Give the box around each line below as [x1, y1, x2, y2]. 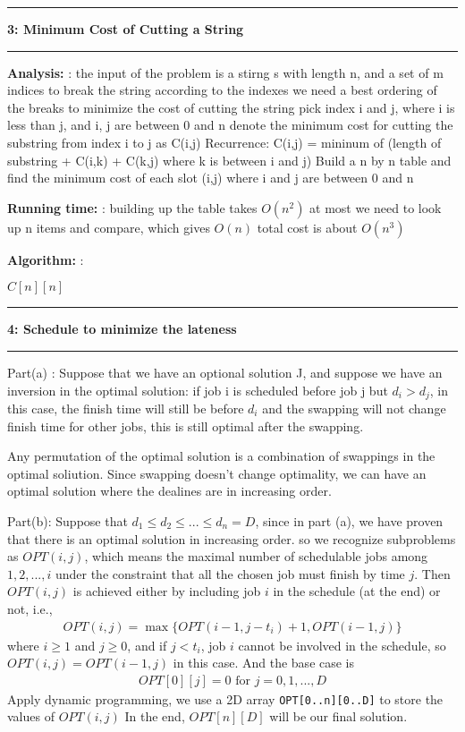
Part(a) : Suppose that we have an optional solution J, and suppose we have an [7, 362, 443, 381]
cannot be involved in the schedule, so [238, 635, 446, 654]
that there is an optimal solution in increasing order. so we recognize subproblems [7, 529, 456, 548]
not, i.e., [7, 599, 53, 617]
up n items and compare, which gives [7, 217, 210, 236]
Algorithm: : [7, 250, 84, 268]
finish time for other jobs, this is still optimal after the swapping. [7, 416, 364, 435]
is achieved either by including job [72, 582, 261, 600]
